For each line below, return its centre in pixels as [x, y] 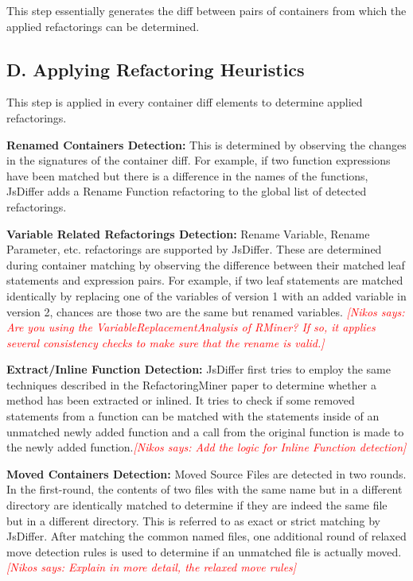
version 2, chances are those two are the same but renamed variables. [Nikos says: [206, 311]
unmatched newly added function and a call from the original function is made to [205, 431]
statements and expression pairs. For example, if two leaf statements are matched [205, 280]
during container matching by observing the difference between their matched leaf [206, 264]
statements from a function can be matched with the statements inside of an [193, 416]
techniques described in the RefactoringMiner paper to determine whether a [191, 384]
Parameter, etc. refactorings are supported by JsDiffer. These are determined [194, 249]
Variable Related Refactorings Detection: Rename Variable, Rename [188, 233]
